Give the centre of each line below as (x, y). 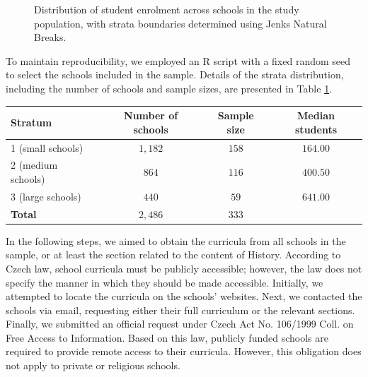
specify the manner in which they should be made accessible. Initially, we (165, 282)
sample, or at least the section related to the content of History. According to (173, 255)
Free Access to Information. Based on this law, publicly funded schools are (167, 337)
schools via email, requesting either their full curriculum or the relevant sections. (180, 310)
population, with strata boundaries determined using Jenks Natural (180, 23)
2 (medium (34, 165)
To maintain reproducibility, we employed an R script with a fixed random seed (178, 60)
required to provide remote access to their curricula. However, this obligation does (184, 351)
